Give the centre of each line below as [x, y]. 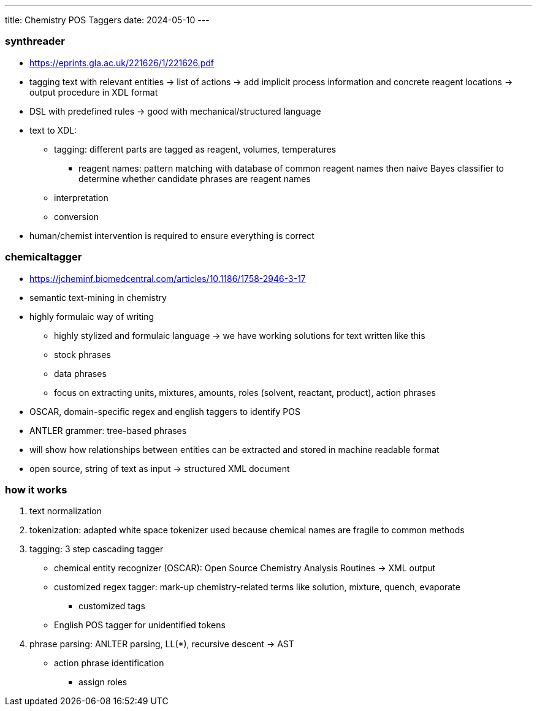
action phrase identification [109, 663]
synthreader [35, 41]
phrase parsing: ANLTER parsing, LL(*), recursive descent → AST [162, 644]
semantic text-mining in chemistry [98, 297]
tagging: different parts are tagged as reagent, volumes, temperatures [195, 149]
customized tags [112, 606]
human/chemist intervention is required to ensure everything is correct [172, 235]
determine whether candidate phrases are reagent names [195, 178]
